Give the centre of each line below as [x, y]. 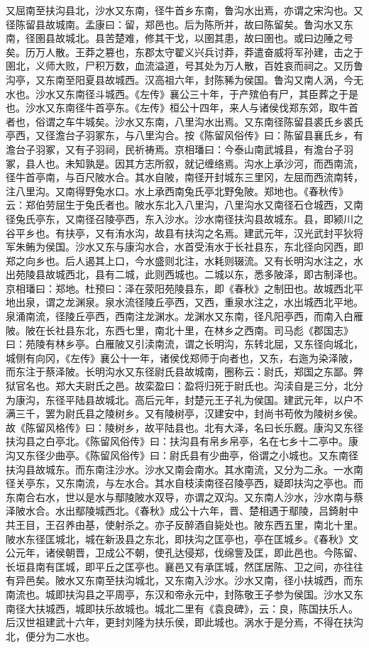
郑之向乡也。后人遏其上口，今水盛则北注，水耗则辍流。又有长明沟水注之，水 [184, 260]
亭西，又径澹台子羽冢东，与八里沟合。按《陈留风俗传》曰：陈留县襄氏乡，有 [184, 135]
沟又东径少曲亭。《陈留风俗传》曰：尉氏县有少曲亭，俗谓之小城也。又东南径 [182, 455]
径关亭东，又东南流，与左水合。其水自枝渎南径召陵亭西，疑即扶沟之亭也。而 [184, 483]
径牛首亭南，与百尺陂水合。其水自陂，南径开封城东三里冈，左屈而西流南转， [184, 177]
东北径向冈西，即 [323, 247]
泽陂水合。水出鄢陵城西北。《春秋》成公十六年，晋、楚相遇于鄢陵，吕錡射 [177, 511]
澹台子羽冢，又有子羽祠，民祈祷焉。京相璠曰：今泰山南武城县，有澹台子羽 [180, 149]
